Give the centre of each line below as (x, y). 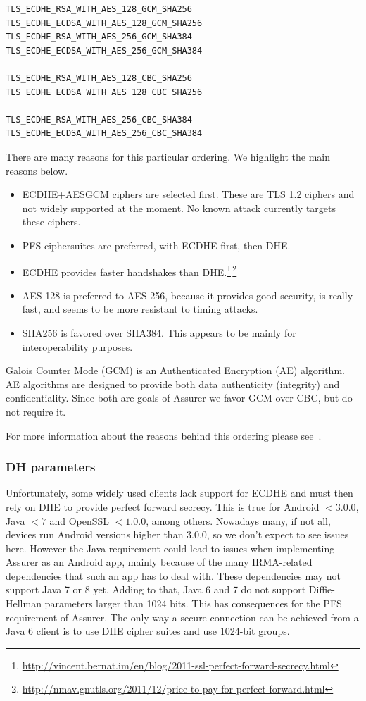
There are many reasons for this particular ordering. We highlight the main (168, 156)
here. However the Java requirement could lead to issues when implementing (170, 548)
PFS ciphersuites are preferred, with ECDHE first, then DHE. (156, 245)
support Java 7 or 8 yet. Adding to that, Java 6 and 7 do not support (156, 589)
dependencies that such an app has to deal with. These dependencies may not (173, 575)
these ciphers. (51, 222)
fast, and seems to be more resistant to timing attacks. (140, 309)
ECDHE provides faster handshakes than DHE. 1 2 (130, 271)
